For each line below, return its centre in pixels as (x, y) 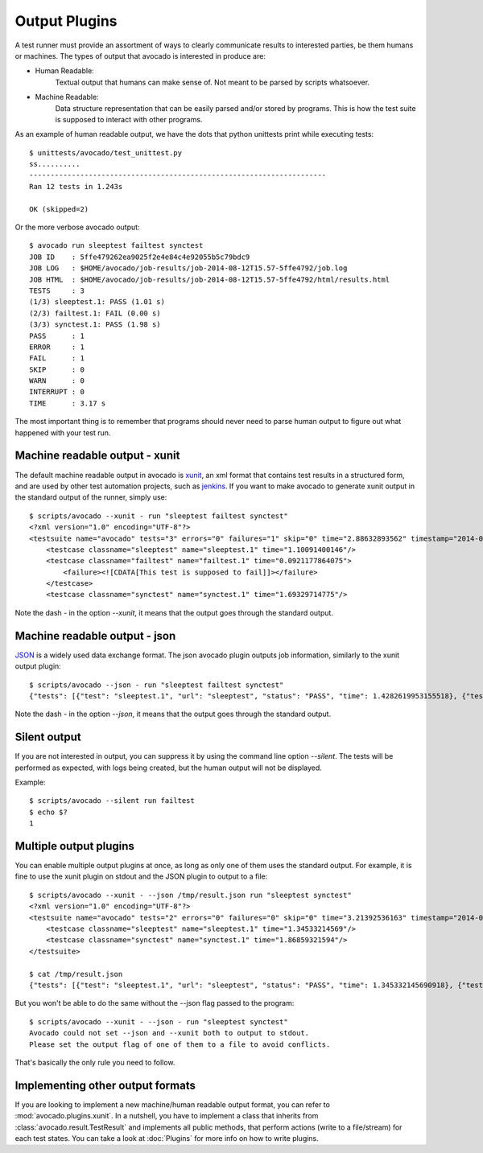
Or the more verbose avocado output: (77, 227)
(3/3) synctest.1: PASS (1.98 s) (95, 325)
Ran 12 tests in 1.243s (76, 186)
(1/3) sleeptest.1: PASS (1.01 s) (97, 302)
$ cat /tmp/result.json (76, 974)
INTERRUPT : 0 (57, 392)
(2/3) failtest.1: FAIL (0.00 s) (95, 313)
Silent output (48, 737)
